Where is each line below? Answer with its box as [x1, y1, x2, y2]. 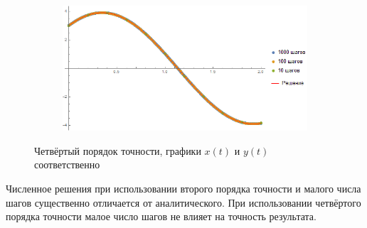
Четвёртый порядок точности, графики [34, 143, 201, 158]
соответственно [34, 157, 100, 172]
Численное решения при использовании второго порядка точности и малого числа [6, 180, 361, 195]
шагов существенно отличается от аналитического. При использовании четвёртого [6, 195, 361, 210]
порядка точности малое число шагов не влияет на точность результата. [6, 209, 317, 224]
